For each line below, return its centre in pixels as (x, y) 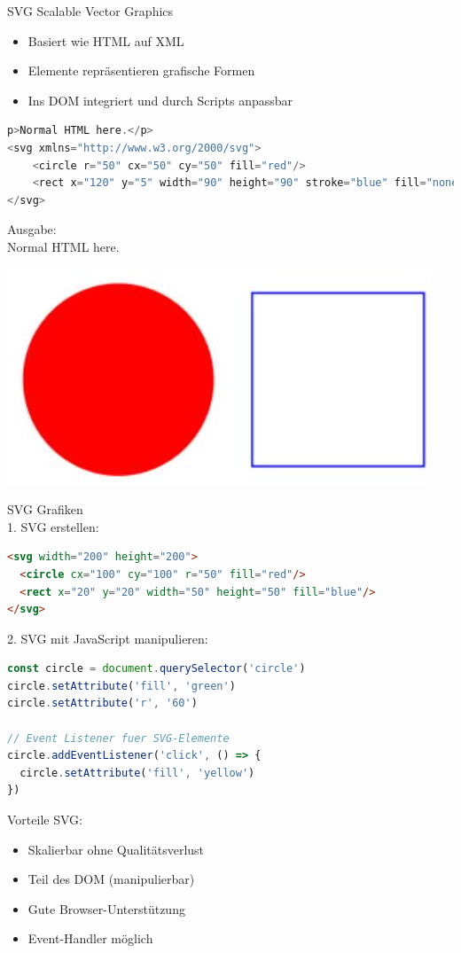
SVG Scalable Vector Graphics (90, 11)
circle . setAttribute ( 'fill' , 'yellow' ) (137, 773)
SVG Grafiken (45, 509)
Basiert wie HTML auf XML (106, 40)
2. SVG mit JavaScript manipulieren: (108, 638)
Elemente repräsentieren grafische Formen (141, 70)
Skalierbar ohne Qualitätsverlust (116, 849)
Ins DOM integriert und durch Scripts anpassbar (160, 100)
